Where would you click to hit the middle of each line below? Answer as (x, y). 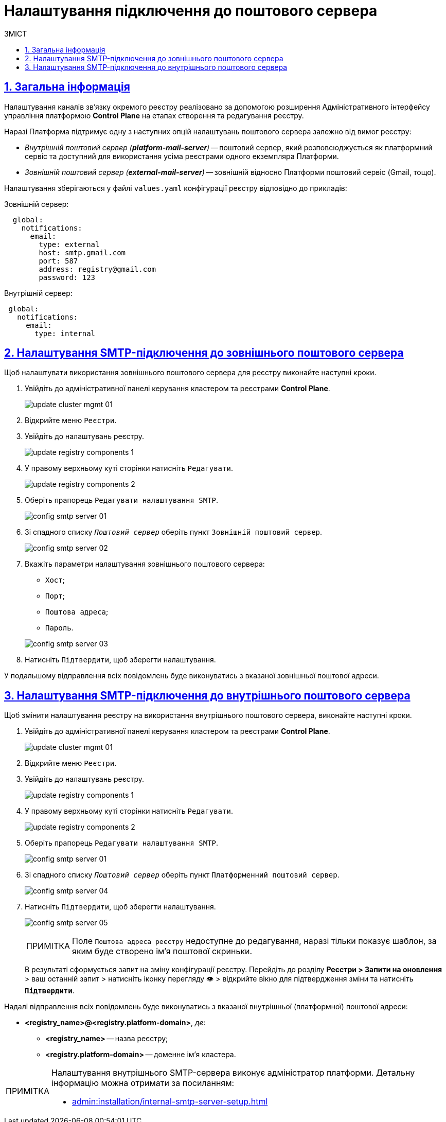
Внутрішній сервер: (38, 293)
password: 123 (67, 277)
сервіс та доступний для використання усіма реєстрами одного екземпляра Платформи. (182, 156)
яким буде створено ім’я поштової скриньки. (162, 951)
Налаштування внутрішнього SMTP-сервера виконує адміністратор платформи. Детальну (233, 1073)
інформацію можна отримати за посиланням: (143, 1083)
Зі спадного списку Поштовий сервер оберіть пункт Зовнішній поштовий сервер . (174, 532)
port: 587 (58, 261)
